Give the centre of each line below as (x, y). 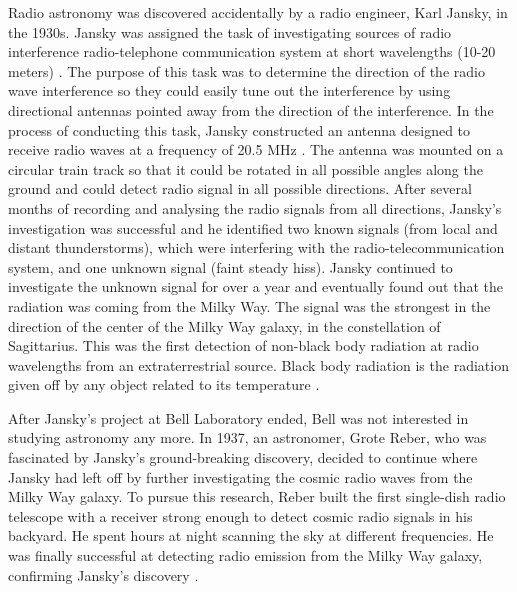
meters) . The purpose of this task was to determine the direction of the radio (246, 70)
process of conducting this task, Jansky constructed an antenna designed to (239, 129)
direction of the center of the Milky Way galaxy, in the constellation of (224, 325)
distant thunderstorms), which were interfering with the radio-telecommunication (256, 247)
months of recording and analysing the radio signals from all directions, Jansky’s (255, 207)
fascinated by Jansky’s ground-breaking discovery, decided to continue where (243, 457)
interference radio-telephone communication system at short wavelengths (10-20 (252, 51)
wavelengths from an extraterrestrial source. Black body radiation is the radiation (258, 364)
